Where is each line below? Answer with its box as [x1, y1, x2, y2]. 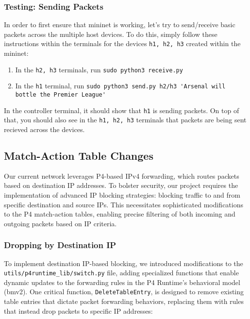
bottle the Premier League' [15, 91, 106, 98]
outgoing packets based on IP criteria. [4, 218, 117, 228]
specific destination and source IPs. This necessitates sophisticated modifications [4, 199, 243, 209]
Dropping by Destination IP [4, 239, 117, 251]
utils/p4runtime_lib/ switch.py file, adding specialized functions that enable [4, 268, 239, 278]
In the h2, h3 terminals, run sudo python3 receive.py [15, 64, 183, 74]
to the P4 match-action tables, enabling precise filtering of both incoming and [4, 209, 235, 219]
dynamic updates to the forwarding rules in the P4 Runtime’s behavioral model [4, 277, 240, 287]
